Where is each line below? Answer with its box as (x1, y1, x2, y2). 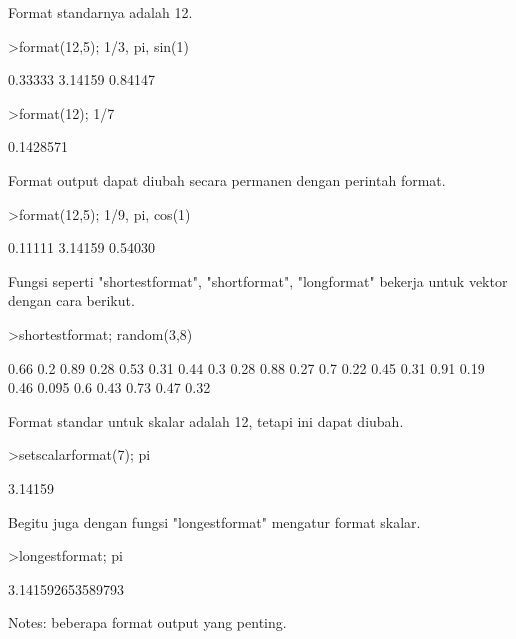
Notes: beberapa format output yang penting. (8, 612, 287, 633)
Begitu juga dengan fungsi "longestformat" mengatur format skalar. (8, 511, 421, 532)
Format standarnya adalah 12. (8, 2, 193, 22)
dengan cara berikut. (8, 290, 135, 311)
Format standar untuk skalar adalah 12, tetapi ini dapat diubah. (8, 410, 404, 431)
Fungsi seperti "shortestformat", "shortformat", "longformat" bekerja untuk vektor (8, 270, 508, 291)
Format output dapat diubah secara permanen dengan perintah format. (8, 169, 446, 190)
